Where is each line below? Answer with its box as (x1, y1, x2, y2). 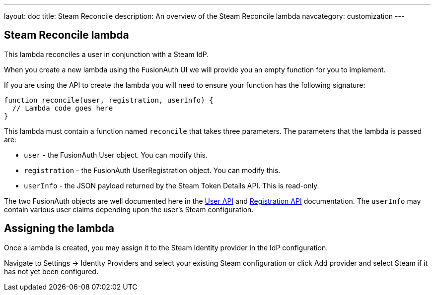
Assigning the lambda (4, 222, 115, 235)
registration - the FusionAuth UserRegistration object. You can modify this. (24, 166, 281, 175)
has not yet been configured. (4, 267, 98, 276)
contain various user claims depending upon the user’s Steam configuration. (4, 205, 254, 214)
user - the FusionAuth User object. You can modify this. (24, 150, 208, 159)
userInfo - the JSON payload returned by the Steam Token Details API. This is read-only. (24, 181, 319, 190)
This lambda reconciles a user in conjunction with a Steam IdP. (4, 50, 209, 59)
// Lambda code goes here (12, 104, 113, 112)
